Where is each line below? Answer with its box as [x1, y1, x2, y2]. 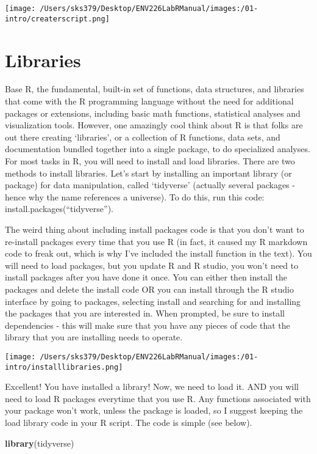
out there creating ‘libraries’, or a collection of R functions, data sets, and [5, 130, 280, 143]
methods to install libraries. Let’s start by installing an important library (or [5, 166, 292, 179]
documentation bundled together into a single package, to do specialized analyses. [5, 142, 310, 155]
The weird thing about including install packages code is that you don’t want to [5, 222, 304, 235]
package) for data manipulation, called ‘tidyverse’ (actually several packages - [5, 178, 295, 191]
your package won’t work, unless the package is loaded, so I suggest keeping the [5, 404, 303, 417]
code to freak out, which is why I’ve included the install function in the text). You [5, 247, 312, 260]
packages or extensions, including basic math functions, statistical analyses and [5, 106, 301, 119]
